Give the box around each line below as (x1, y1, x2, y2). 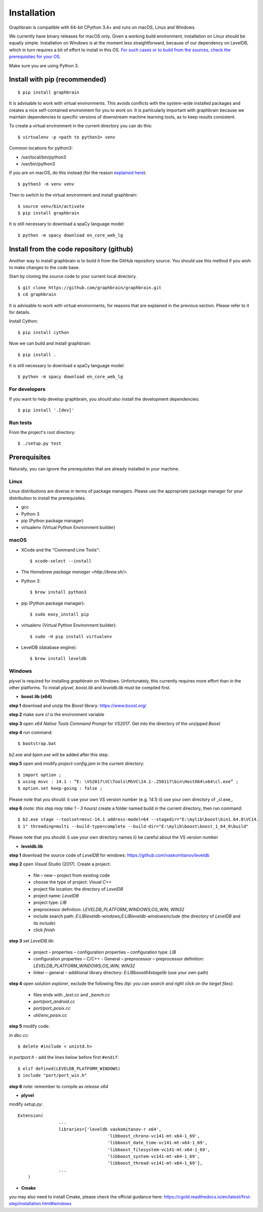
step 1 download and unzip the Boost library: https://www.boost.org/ (9, 703, 147, 708)
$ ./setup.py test (18, 441, 62, 446)
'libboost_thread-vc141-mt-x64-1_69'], (107, 1160, 203, 1166)
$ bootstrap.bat (18, 741, 56, 746)
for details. (9, 310, 31, 315)
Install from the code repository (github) (9, 245, 133, 253)
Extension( (18, 1113, 44, 1118)
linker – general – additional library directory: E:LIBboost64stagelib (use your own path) (33, 969, 209, 975)
